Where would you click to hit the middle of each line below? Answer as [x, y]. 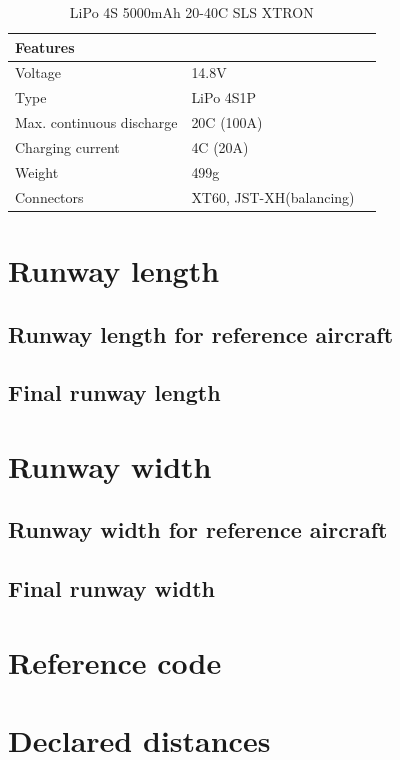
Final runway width [111, 588]
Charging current [67, 146]
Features [45, 46]
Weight [37, 171]
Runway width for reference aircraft [198, 529]
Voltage [38, 72]
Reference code [115, 661]
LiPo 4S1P [224, 97]
